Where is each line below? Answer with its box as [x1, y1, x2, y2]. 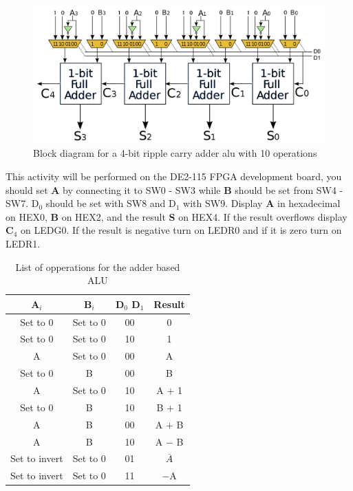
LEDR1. [6, 236, 41, 250]
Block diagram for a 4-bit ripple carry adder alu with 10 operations [33, 146, 317, 160]
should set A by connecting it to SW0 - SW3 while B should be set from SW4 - [6, 182, 343, 197]
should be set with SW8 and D [45, 196, 176, 210]
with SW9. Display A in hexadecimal [183, 196, 341, 210]
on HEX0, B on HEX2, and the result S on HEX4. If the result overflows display [6, 209, 347, 223]
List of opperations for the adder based [15, 259, 180, 274]
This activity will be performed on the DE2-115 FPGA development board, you [6, 169, 342, 183]
